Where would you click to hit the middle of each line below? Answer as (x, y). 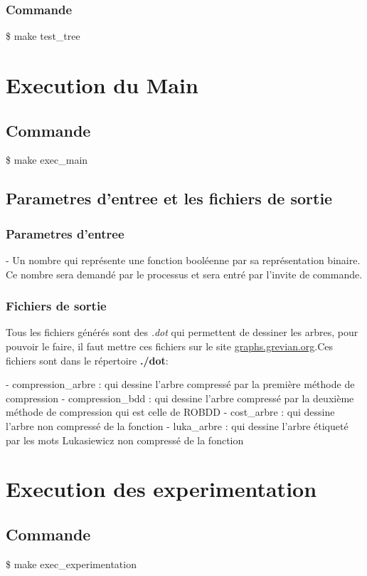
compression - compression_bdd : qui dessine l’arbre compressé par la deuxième (180, 398)
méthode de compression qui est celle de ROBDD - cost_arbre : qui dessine (170, 412)
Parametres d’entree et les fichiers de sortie (169, 198)
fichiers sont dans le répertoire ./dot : (87, 360)
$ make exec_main (47, 160)
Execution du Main (102, 85)
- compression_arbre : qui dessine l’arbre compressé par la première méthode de (180, 384)
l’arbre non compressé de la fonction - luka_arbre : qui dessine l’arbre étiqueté (177, 425)
